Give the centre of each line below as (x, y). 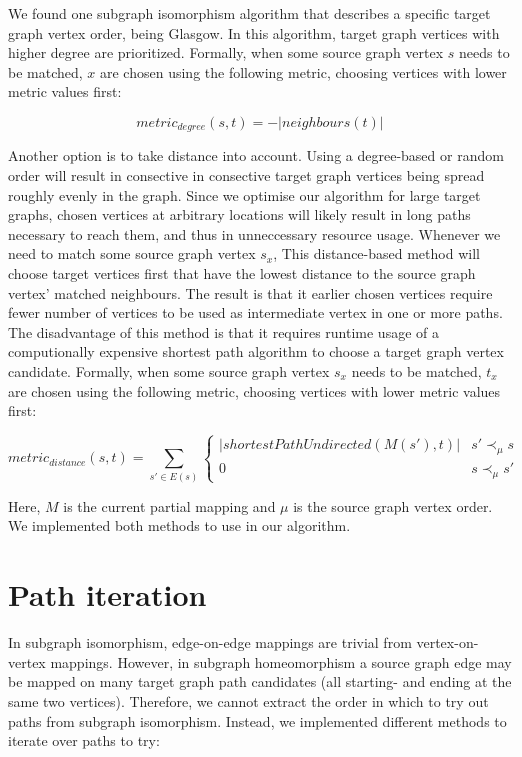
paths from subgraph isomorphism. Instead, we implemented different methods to (257, 720)
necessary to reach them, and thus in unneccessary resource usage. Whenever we (254, 233)
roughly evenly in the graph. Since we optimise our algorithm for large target (244, 194)
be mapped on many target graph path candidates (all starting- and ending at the (260, 681)
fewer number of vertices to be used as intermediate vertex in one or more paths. (255, 312)
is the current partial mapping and (169, 505)
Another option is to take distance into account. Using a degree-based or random (256, 155)
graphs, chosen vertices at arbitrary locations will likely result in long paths (239, 214)
